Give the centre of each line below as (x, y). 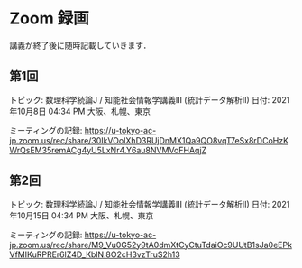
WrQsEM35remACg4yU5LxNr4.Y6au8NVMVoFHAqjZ (108, 150)
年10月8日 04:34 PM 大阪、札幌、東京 (80, 111)
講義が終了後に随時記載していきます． (80, 45)
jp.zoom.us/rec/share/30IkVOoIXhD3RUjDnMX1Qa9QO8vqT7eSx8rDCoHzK (149, 140)
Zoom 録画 (50, 18)
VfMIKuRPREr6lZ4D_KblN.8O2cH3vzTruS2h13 (95, 254)
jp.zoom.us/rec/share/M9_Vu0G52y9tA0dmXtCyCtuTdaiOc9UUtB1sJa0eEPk (151, 245)
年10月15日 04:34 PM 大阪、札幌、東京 (82, 215)
